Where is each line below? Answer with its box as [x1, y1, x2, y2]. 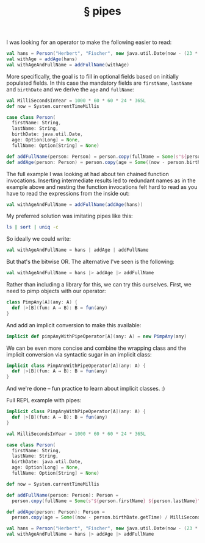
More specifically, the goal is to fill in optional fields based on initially [6, 73, 179, 80]
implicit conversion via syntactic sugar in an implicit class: [6, 350, 152, 358]
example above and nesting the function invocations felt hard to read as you [6, 183, 198, 190]
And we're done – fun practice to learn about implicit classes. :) [6, 385, 165, 392]
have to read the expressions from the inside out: [6, 190, 130, 197]
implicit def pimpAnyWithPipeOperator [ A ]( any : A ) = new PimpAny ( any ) [6, 333, 187, 339]
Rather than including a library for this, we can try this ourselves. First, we [6, 281, 192, 288]
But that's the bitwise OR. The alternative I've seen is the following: [6, 258, 175, 266]
